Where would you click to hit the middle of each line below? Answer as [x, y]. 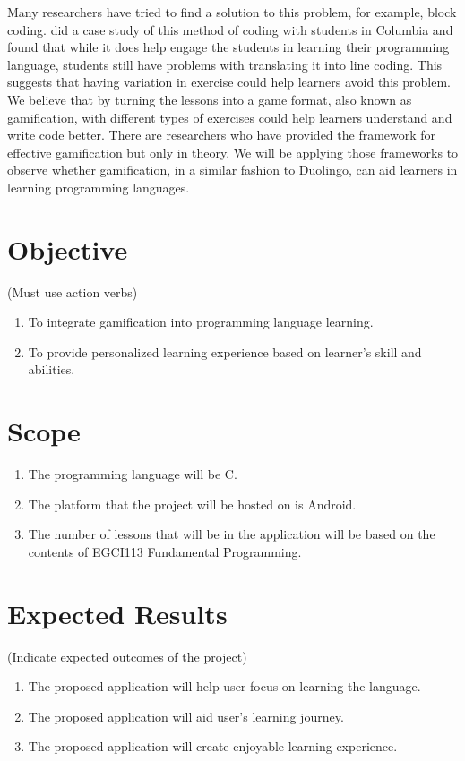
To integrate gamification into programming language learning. [201, 322]
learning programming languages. [99, 187]
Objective [68, 248]
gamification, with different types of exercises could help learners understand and [230, 117]
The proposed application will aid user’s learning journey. [186, 716]
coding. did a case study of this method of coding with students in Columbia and [230, 29]
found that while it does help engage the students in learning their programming [228, 47]
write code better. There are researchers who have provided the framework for [222, 135]
